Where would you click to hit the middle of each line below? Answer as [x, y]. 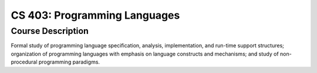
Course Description [50, 31]
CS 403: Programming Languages [95, 15]
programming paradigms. [69, 62]
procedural [24, 62]
